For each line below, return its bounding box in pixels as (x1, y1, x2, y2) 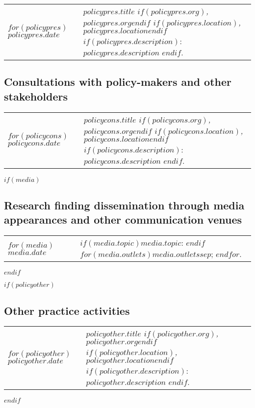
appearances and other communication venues (4, 212, 242, 227)
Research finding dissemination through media (4, 197, 245, 212)
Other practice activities (4, 303, 130, 318)
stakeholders (4, 88, 68, 103)
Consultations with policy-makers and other (4, 74, 232, 89)
